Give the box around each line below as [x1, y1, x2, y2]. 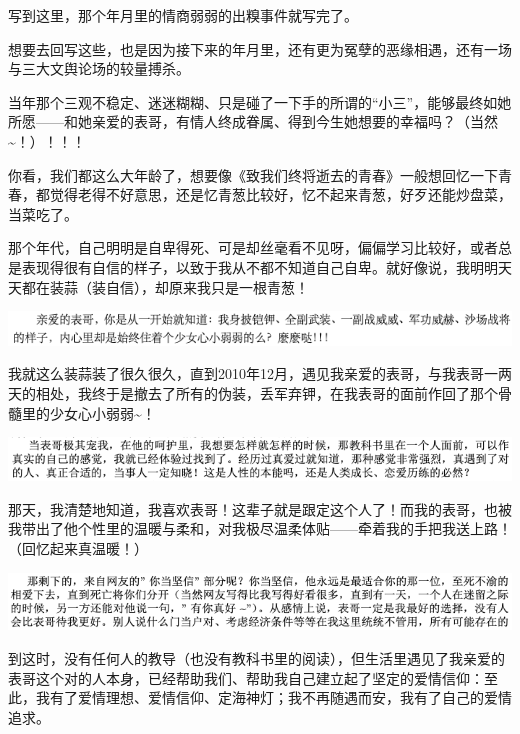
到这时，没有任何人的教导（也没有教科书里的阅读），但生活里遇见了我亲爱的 [8, 647, 505, 668]
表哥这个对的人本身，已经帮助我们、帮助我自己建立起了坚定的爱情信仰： [8, 667, 484, 688]
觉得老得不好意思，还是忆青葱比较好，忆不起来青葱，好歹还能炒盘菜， [49, 184, 512, 205]
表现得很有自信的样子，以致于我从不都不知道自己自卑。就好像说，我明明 [21, 256, 498, 277]
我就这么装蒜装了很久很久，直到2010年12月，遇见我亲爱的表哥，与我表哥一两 [8, 363, 512, 384]
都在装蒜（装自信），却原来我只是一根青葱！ [21, 276, 309, 297]
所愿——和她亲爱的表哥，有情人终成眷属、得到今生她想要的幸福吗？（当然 [8, 111, 498, 132]
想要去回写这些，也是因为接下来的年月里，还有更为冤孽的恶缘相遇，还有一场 [8, 38, 512, 59]
